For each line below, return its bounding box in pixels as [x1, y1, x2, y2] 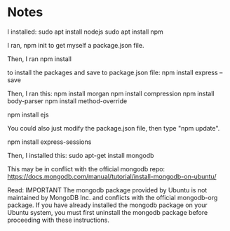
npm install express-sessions [7, 138, 92, 146]
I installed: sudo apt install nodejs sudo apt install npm [7, 27, 163, 36]
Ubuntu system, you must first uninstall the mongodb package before [7, 208, 208, 216]
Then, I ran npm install [7, 54, 72, 63]
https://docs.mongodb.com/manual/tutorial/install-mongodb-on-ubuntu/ [7, 172, 217, 180]
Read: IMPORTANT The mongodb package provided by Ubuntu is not [7, 185, 208, 194]
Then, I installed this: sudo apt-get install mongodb [7, 151, 154, 159]
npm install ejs [7, 110, 49, 119]
